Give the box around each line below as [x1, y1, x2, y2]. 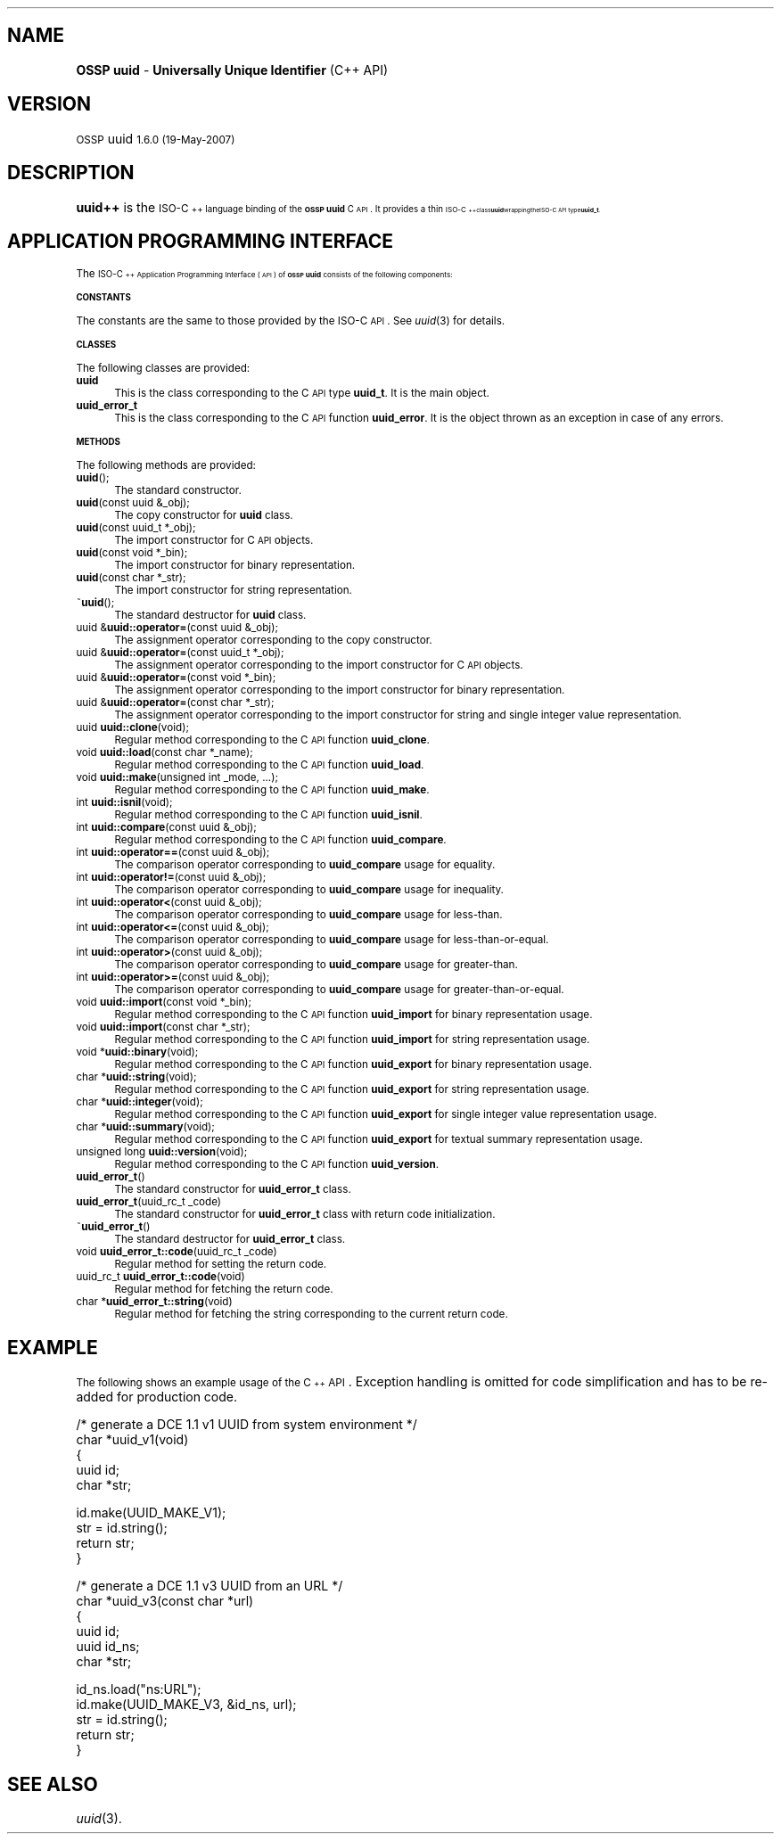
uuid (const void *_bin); [76, 547, 188, 560]
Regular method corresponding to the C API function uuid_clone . [114, 734, 430, 747]
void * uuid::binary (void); [76, 1046, 199, 1059]
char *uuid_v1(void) [76, 1432, 189, 1448]
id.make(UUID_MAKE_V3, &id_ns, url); [76, 1697, 297, 1713]
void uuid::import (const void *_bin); [76, 996, 252, 1009]
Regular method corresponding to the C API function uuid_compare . [114, 834, 447, 847]
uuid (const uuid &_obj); [76, 497, 190, 510]
